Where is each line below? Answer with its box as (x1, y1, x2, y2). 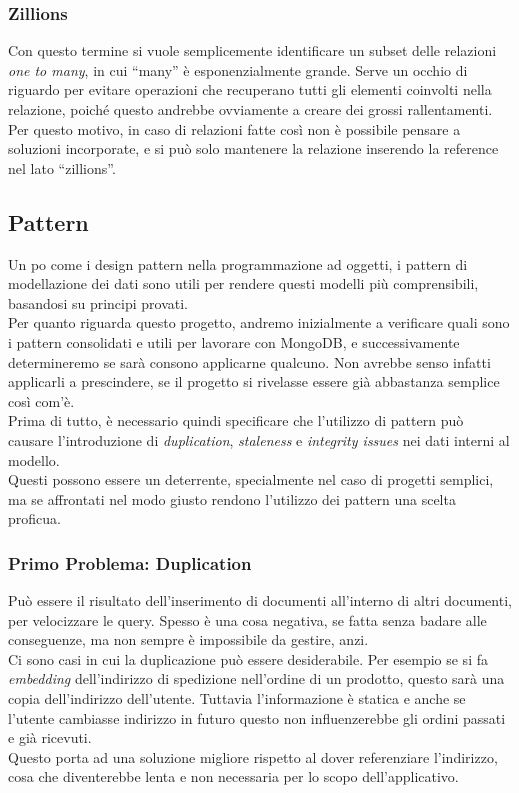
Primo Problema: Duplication (8, 550, 252, 575)
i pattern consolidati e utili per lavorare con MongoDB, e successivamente (8, 331, 460, 352)
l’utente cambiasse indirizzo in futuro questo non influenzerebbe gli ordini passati (8, 707, 506, 728)
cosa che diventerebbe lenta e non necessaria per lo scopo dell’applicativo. (8, 766, 459, 787)
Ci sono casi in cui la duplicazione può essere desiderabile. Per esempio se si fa (8, 648, 488, 669)
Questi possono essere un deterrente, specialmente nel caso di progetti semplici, (8, 469, 494, 490)
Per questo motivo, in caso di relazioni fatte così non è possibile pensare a (8, 118, 461, 139)
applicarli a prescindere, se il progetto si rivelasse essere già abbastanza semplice (8, 371, 500, 392)
